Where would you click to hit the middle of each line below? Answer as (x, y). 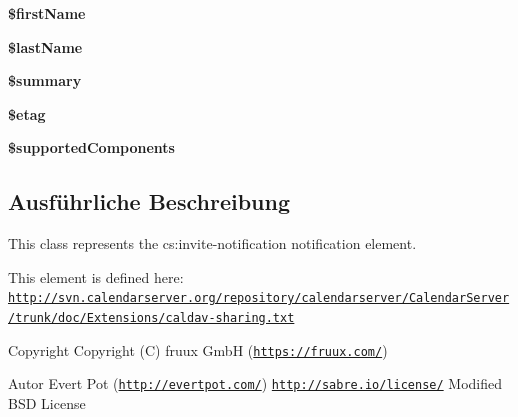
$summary (45, 80)
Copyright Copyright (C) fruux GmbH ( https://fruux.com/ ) (198, 349)
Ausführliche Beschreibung (149, 201)
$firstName (47, 13)
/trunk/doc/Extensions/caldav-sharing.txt (151, 318)
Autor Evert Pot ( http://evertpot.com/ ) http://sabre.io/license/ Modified (255, 383)
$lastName (45, 46)
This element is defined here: (96, 276)
